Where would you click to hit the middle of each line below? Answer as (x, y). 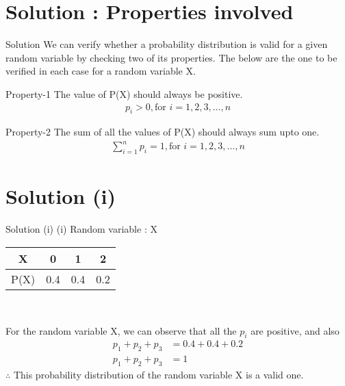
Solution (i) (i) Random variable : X (81, 229)
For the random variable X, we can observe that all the (121, 330)
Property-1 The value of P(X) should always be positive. (124, 93)
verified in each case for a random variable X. (101, 71)
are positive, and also (295, 330)
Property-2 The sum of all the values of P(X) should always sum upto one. (163, 132)
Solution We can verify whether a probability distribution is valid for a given (167, 44)
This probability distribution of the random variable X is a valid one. (158, 375)
